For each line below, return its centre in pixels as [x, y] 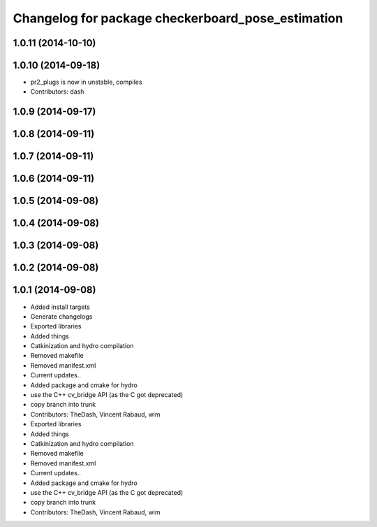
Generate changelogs [61, 316]
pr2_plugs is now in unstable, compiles [86, 82]
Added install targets [60, 307]
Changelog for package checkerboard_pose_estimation [178, 18]
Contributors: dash [57, 92]
